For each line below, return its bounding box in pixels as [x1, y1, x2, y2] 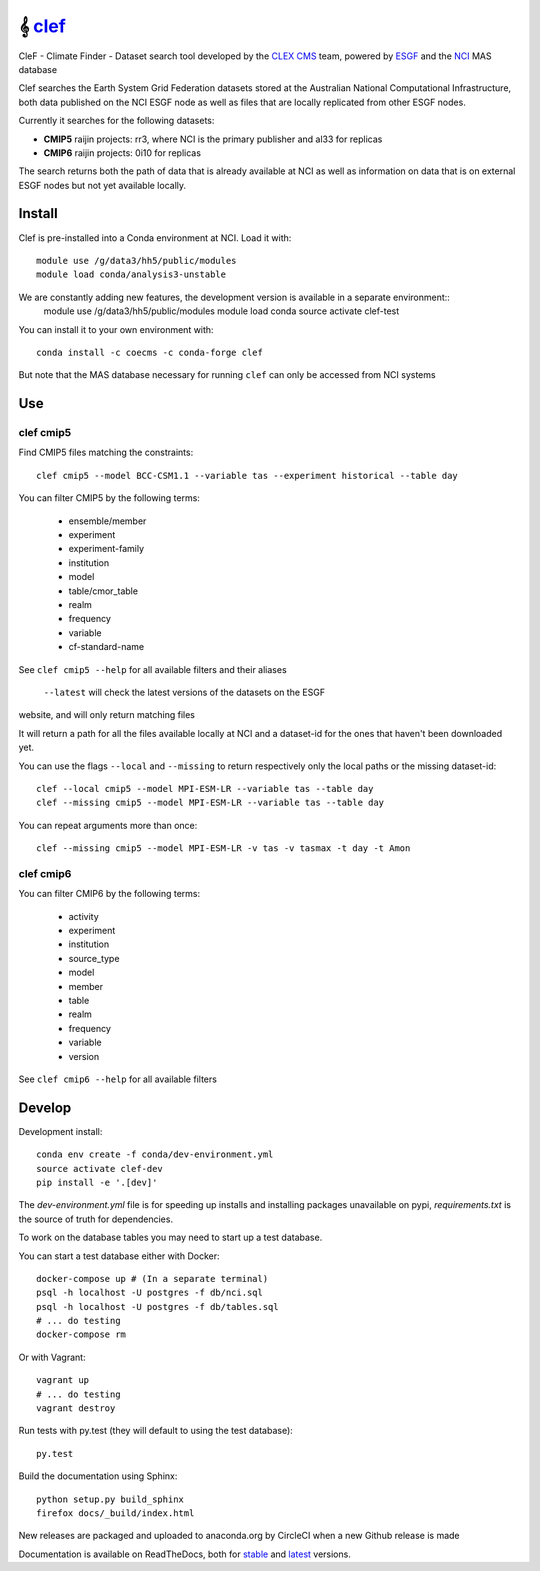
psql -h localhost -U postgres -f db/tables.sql [36, 1301, 279, 1312]
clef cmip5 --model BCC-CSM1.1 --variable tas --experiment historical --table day [36, 470, 459, 481]
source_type [68, 952, 120, 964]
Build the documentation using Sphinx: [18, 1470, 178, 1482]
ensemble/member [68, 515, 147, 527]
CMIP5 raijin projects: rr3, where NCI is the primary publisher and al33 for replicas [43, 133, 383, 145]
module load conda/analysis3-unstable [36, 269, 227, 280]
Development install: [18, 1125, 103, 1137]
